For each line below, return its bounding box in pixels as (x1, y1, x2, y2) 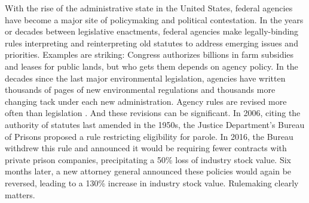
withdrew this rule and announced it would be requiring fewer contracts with (5, 142, 287, 154)
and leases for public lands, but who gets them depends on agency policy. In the (5, 60, 298, 72)
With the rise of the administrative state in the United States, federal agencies (5, 2, 293, 14)
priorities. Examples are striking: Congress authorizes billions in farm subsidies (5, 48, 294, 61)
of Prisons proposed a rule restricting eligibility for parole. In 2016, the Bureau (5, 130, 293, 142)
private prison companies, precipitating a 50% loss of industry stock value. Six (5, 153, 291, 165)
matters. (5, 188, 35, 201)
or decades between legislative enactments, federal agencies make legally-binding (5, 25, 299, 38)
